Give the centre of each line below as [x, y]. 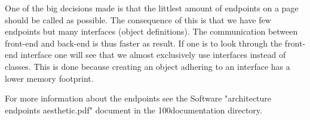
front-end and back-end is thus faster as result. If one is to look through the [144, 43]
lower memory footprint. [49, 78]
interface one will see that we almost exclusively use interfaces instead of [153, 55]
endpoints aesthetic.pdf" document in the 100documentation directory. [133, 110]
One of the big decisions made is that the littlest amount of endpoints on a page [152, 8]
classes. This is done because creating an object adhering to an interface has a [148, 66]
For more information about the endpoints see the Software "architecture [138, 98]
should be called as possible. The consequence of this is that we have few [138, 19]
